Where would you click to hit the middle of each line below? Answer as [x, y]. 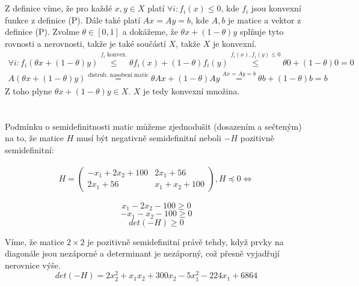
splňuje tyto [262, 32]
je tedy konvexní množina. [192, 91]
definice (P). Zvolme [42, 32]
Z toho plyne [29, 91]
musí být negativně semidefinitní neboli [149, 138]
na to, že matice [34, 138]
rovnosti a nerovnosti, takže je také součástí [85, 43]
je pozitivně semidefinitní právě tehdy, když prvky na [186, 241]
